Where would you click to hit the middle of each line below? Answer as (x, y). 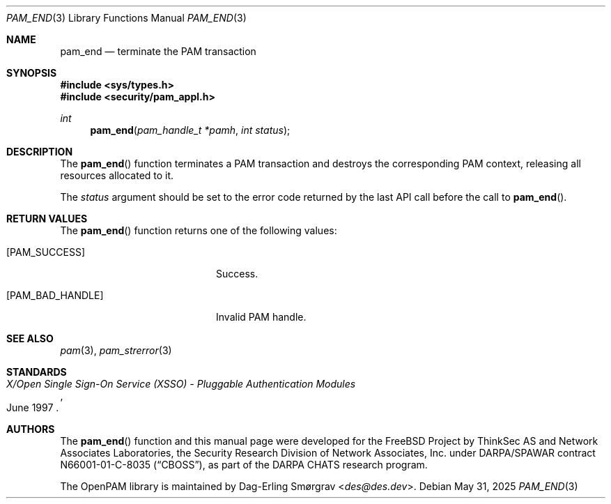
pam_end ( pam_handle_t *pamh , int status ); (190, 130)
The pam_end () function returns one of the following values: (199, 230)
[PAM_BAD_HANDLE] (55, 295)
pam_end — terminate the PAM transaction (158, 51)
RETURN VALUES (47, 219)
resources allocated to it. (117, 175)
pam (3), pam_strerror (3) (116, 350)
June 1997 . (33, 407)
